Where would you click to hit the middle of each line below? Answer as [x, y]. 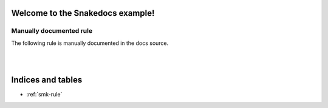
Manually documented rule [52, 31]
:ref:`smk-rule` [44, 95]
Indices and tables [47, 80]
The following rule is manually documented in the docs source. [90, 43]
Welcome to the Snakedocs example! [83, 13]
